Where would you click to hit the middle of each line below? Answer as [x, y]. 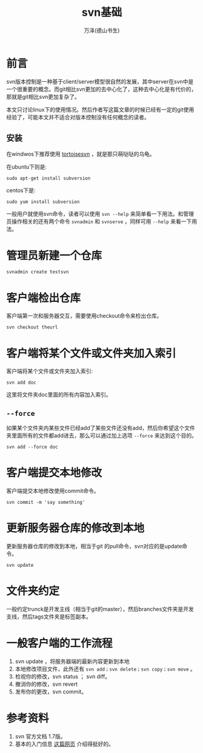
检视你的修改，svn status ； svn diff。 [63, 676]
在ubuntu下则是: [27, 167]
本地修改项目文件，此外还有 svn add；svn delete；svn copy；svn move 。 [105, 669]
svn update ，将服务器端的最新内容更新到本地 [72, 661]
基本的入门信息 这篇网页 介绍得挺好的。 [64, 744]
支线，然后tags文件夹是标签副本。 [49, 617]
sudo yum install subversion [43, 202]
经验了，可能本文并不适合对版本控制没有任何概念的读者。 [78, 117]
